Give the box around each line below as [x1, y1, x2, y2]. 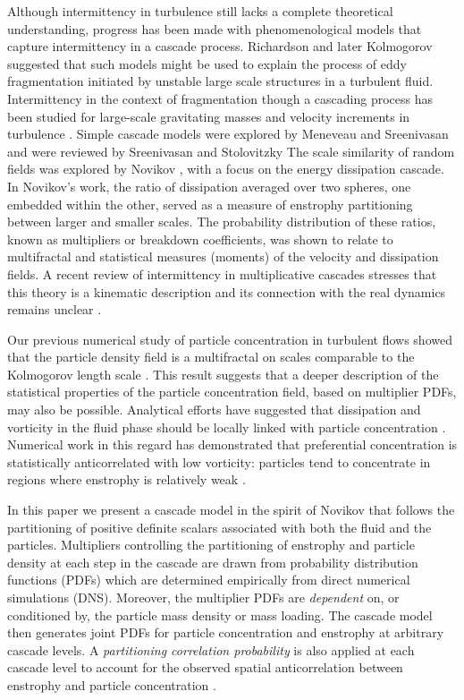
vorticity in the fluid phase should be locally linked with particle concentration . [7, 417, 446, 436]
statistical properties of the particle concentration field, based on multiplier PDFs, [7, 382, 457, 401]
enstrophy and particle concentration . [7, 675, 216, 694]
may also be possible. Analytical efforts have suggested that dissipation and [7, 400, 421, 419]
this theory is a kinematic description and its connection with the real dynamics [7, 282, 446, 301]
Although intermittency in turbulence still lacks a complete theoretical [7, 2, 393, 20]
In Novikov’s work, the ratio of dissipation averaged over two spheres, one [7, 176, 411, 195]
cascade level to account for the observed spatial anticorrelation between [7, 658, 403, 677]
